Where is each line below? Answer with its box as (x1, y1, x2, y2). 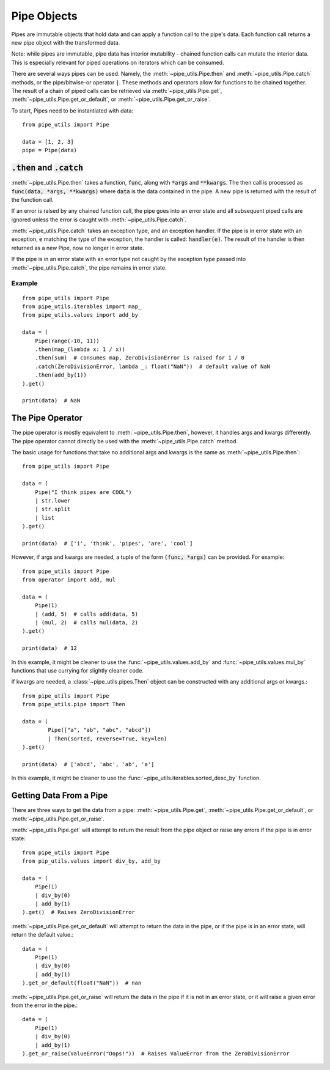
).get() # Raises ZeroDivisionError (22, 909, 136, 916)
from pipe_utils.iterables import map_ (22, 303, 142, 310)
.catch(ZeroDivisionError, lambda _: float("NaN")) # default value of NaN (34, 363, 271, 370)
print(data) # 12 (22, 645, 78, 652)
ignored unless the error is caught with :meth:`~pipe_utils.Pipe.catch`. (11, 216, 187, 223)
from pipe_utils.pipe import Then (22, 701, 125, 708)
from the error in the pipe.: (11, 1002, 78, 1009)
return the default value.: (11, 931, 74, 939)
